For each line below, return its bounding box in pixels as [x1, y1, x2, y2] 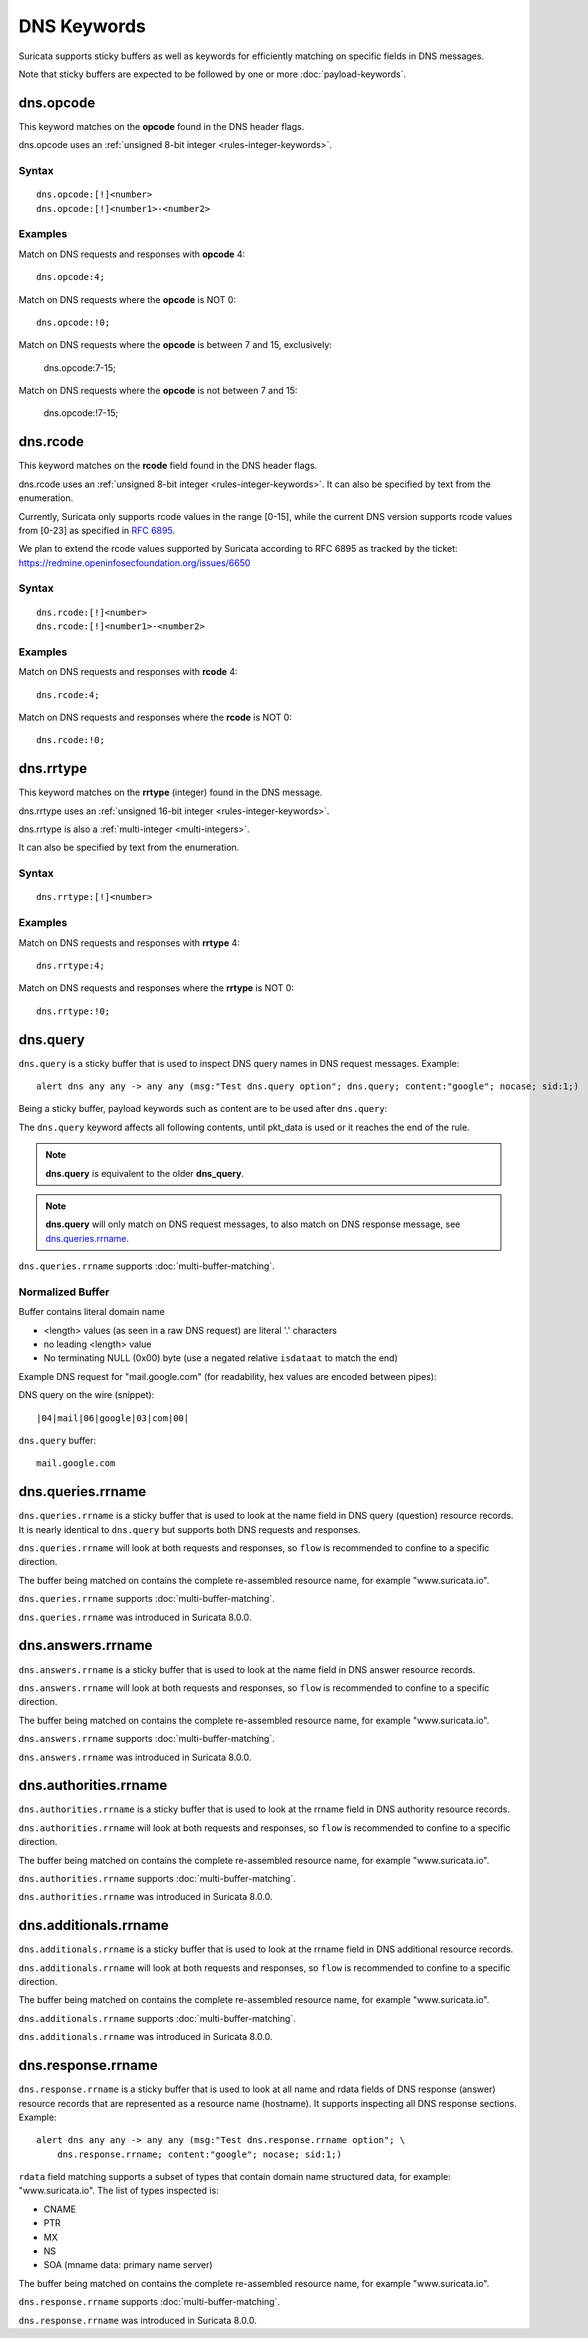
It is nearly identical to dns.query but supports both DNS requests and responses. [18, 1523, 361, 1535]
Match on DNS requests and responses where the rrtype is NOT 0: [18, 982, 295, 994]
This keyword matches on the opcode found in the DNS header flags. [18, 120, 305, 132]
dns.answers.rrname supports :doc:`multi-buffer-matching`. [18, 1733, 275, 1745]
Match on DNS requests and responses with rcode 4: [18, 666, 239, 678]
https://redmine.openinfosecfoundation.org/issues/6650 [18, 556, 251, 569]
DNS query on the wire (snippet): [18, 1389, 155, 1401]
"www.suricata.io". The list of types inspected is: [18, 2185, 219, 2197]
